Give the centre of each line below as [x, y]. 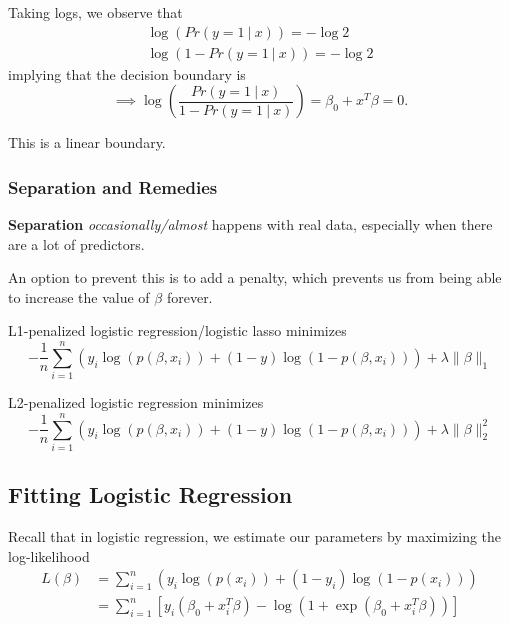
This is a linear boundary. [87, 142]
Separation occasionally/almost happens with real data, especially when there [250, 224]
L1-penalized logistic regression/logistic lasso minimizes [177, 330]
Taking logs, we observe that [95, 12]
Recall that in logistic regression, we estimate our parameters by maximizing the [255, 536]
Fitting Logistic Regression [150, 494]
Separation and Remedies [113, 186]
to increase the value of [79, 296]
